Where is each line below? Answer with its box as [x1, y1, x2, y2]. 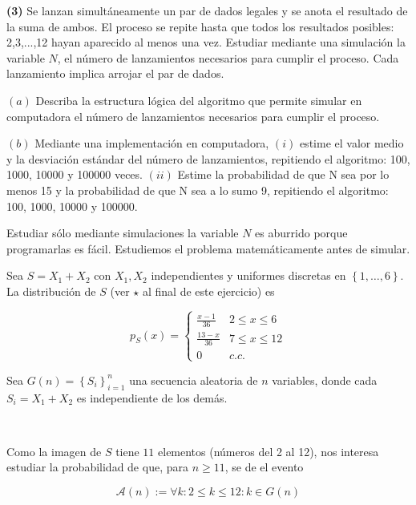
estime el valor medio [299, 135, 404, 151]
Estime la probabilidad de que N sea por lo [177, 166, 390, 183]
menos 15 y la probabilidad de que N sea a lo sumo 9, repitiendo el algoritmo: [6, 181, 389, 198]
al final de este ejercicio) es [142, 282, 275, 299]
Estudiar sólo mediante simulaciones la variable [6, 224, 239, 241]
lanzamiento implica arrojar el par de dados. [6, 65, 224, 82]
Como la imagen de [6, 442, 102, 459]
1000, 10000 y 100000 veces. [6, 166, 143, 183]
